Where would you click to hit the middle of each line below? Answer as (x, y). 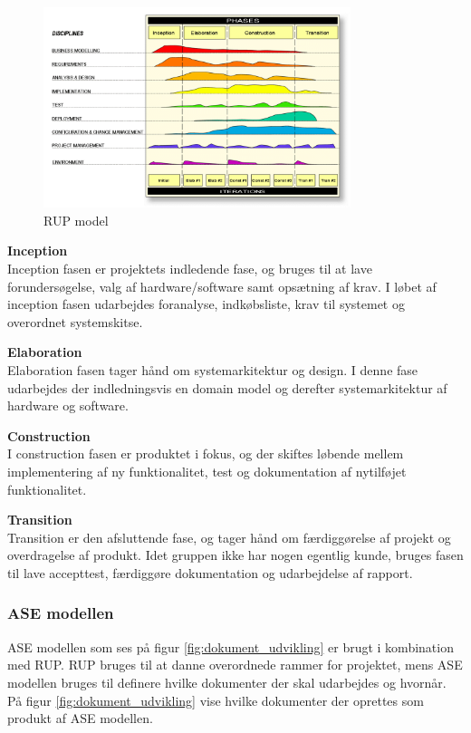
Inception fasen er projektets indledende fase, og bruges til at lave (190, 269)
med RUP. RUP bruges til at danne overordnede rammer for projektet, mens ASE (235, 665)
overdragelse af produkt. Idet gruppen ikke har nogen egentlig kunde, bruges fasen (235, 555)
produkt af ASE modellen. (80, 718)
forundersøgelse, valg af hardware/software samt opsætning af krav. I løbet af (222, 286)
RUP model (76, 220)
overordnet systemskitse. (75, 321)
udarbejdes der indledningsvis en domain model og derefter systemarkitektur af (227, 387)
